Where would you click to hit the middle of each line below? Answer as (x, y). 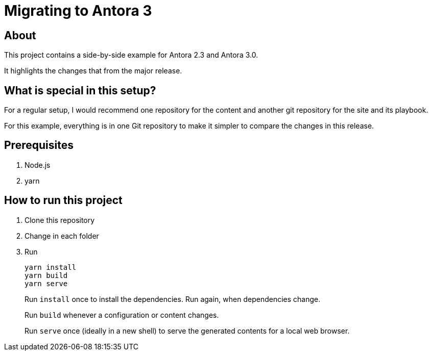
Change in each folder (62, 236)
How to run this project (63, 200)
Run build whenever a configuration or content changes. (122, 315)
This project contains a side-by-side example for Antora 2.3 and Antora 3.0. (131, 55)
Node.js (38, 165)
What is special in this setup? (80, 90)
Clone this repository (60, 220)
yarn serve (46, 283)
